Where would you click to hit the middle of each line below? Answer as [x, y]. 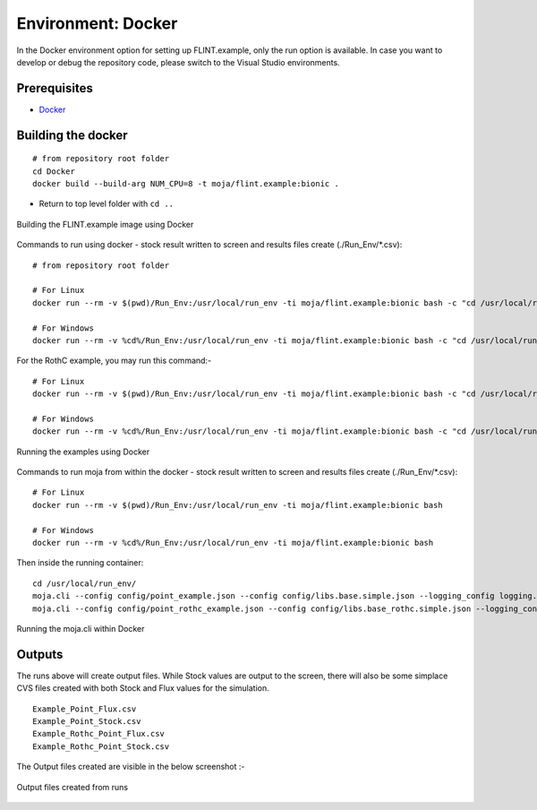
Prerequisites [55, 88]
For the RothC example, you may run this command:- [114, 361]
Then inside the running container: [80, 563]
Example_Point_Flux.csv [85, 709]
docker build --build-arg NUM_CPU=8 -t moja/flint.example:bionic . [186, 184]
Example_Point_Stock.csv [87, 722]
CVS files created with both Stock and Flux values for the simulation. [143, 688]
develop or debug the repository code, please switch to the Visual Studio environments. [178, 62]
